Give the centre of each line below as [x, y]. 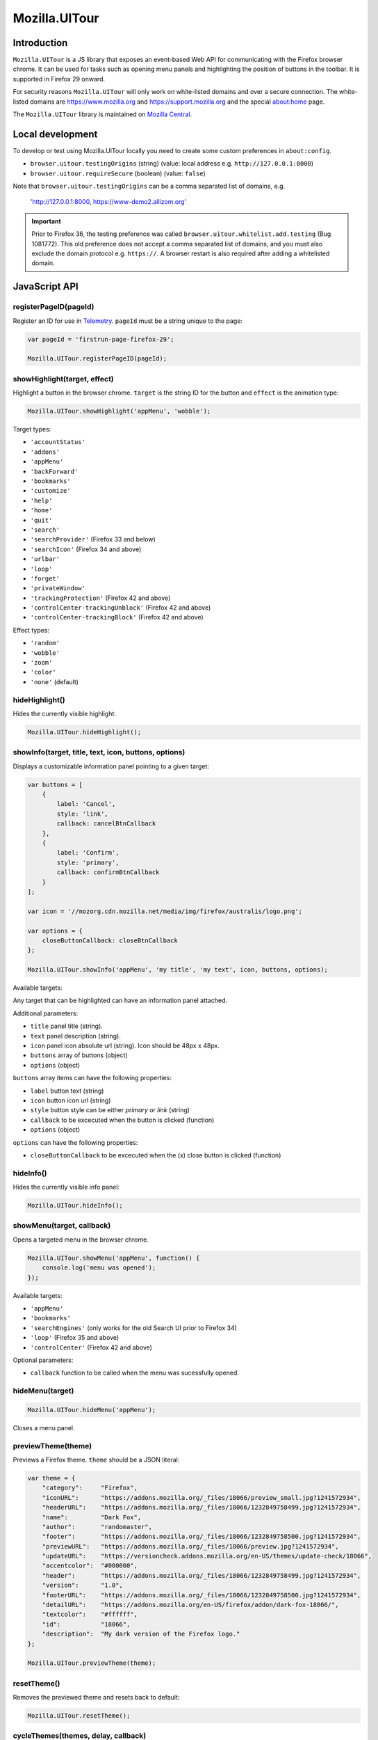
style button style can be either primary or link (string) [110, 1110]
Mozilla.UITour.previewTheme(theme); [92, 1663]
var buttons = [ [55, 784]
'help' [41, 500]
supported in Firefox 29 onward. [59, 79]
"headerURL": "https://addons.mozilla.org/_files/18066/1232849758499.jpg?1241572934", [202, 1508]
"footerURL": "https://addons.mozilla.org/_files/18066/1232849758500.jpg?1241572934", [202, 1595]
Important [47, 221]
